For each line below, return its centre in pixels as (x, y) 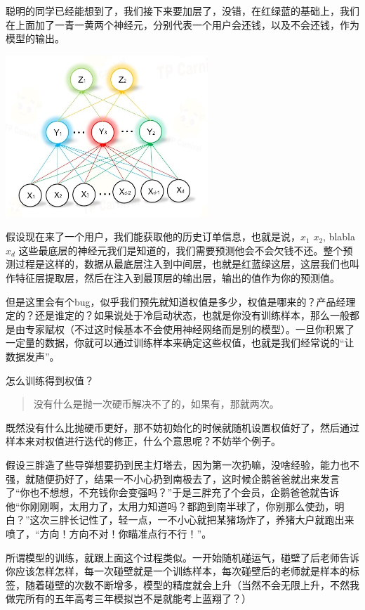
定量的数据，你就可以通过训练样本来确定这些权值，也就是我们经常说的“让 (185, 343)
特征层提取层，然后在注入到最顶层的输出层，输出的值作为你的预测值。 (177, 278)
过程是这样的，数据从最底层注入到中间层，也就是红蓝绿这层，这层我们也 (182, 264)
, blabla (339, 236)
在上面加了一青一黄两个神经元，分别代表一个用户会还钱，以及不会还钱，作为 (182, 24)
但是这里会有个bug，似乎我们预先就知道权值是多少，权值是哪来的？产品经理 (181, 301)
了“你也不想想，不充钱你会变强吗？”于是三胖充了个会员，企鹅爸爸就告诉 (173, 492)
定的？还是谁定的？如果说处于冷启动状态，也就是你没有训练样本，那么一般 (178, 315)
